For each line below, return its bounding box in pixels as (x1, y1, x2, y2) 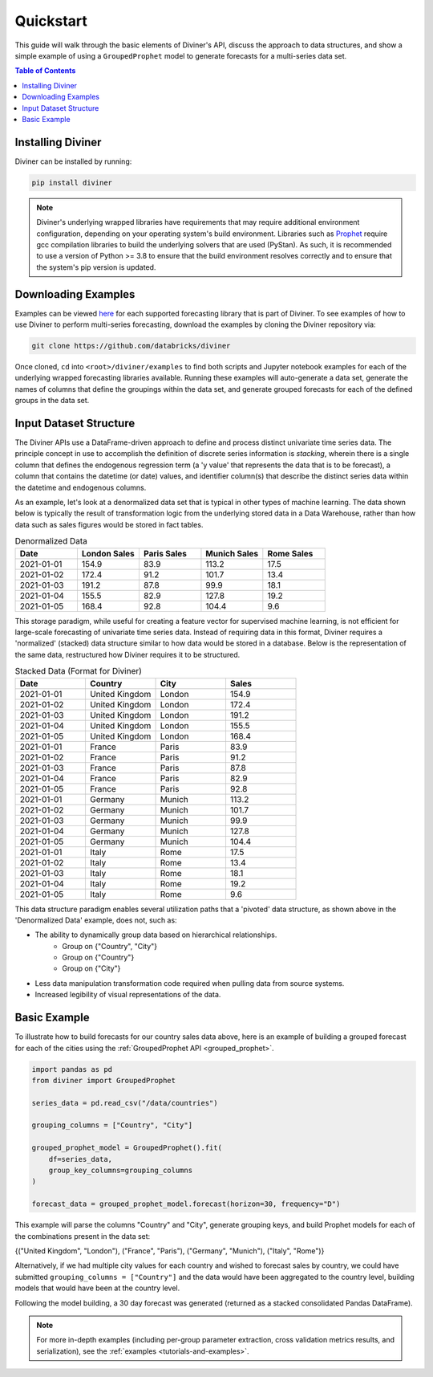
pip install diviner (31, 177, 112, 187)
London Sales (81, 548, 136, 559)
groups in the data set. (14, 396, 90, 405)
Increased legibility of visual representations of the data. (34, 990, 221, 1000)
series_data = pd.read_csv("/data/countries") (31, 1098, 218, 1107)
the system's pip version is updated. (36, 262, 156, 272)
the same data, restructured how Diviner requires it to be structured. (14, 650, 241, 659)
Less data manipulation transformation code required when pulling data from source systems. (34, 978, 345, 988)
